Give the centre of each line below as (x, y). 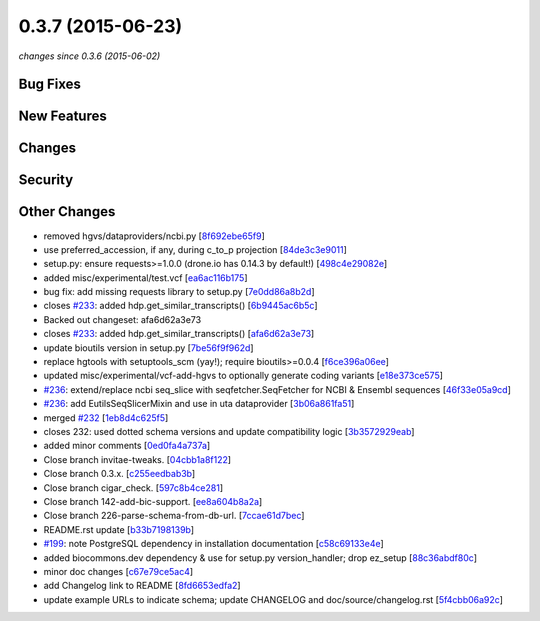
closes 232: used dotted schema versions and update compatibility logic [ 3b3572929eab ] (229, 431)
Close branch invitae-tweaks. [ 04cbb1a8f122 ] (137, 459)
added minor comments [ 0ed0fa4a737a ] (127, 446)
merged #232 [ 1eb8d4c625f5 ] (106, 417)
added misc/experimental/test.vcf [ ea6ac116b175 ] (145, 277)
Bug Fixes (50, 84)
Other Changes (67, 211)
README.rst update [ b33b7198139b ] (119, 529)
